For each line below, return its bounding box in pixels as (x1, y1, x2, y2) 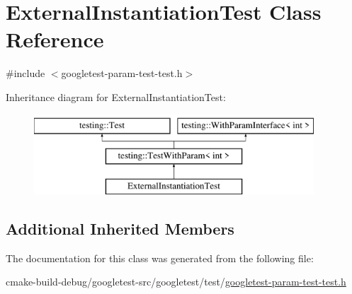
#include (6, 66, 45, 81)
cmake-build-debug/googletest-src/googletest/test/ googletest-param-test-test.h (6, 274, 346, 289)
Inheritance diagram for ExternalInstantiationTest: (6, 89, 226, 104)
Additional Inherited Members (6, 217, 234, 239)
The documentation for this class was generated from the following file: (6, 250, 314, 265)
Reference (6, 25, 104, 54)
